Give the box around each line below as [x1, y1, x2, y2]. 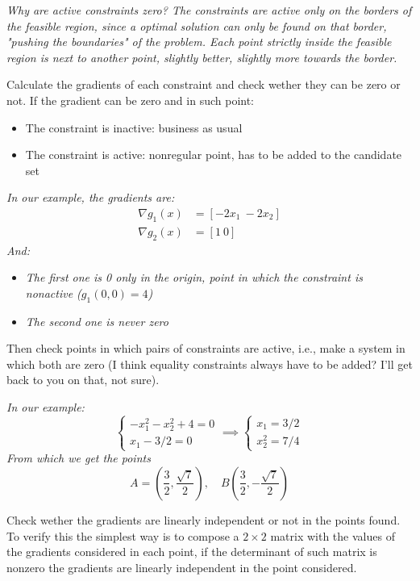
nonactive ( [25, 284, 81, 301]
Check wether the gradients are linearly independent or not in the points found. [6, 511, 401, 528]
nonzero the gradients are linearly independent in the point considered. [6, 558, 357, 575]
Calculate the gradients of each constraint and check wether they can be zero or [6, 76, 401, 93]
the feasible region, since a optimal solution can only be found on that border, [6, 17, 387, 34]
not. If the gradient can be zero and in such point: [6, 91, 255, 108]
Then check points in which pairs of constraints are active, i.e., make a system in [6, 340, 405, 357]
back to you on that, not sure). [6, 371, 160, 388]
